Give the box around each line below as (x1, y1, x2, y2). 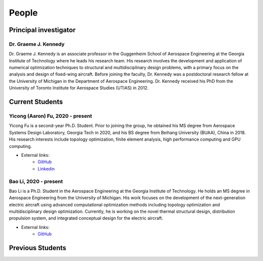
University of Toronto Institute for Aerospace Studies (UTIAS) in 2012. (9, 85, 149, 91)
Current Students (9, 98, 63, 106)
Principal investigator (9, 26, 76, 34)
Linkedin (38, 166, 55, 171)
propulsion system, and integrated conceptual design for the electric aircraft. (9, 215, 163, 221)
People (9, 7, 38, 18)
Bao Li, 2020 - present (9, 178, 63, 185)
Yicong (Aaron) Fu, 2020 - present (9, 112, 93, 119)
